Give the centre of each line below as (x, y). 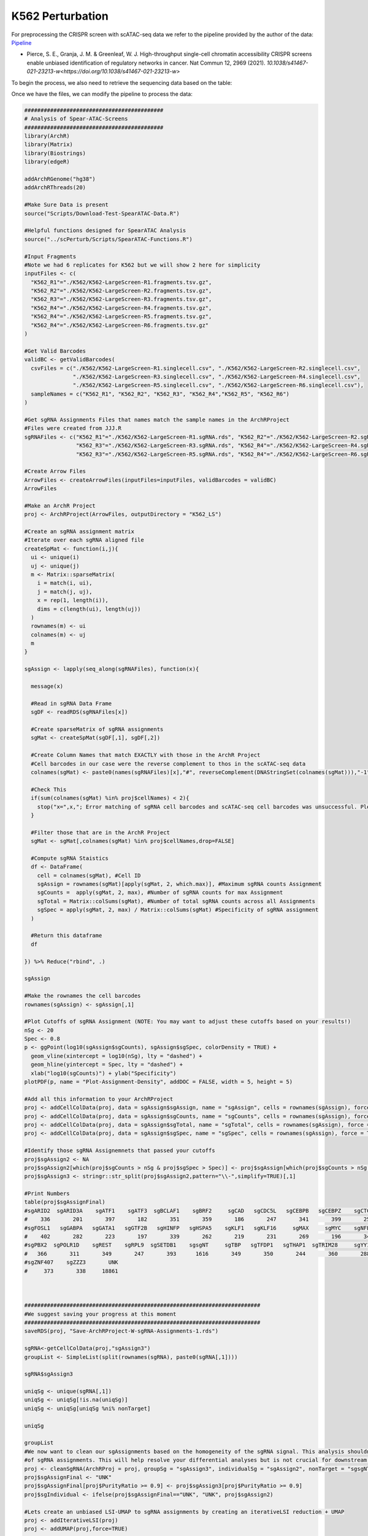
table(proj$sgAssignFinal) (65, 1202)
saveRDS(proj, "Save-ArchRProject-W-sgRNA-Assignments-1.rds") (121, 1331)
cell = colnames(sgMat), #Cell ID (89, 875)
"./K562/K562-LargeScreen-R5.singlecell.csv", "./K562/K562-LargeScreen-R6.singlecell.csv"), (218, 385)
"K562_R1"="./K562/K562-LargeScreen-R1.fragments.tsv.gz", (121, 282)
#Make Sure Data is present (66, 205)
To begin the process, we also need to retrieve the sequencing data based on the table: (122, 82)
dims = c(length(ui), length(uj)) (89, 609)
